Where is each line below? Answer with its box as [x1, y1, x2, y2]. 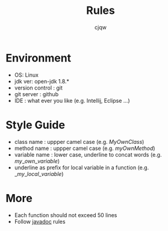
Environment [5, 51, 72, 65]
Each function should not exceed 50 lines [14, 211, 117, 218]
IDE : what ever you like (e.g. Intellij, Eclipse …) [14, 97, 130, 104]
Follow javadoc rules [14, 218, 66, 225]
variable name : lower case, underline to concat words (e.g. [14, 151, 162, 158]
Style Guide [5, 118, 66, 132]
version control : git [14, 84, 63, 91]
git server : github [14, 90, 58, 97]
